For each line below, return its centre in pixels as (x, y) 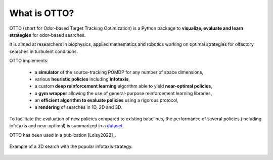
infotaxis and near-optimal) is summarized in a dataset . (66, 126)
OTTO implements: (29, 61)
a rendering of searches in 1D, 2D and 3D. (78, 107)
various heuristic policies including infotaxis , (82, 79)
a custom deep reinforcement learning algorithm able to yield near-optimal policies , (123, 86)
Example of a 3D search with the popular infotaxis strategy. (71, 146)
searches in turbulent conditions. (44, 51)
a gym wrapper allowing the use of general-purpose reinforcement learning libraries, (123, 93)
